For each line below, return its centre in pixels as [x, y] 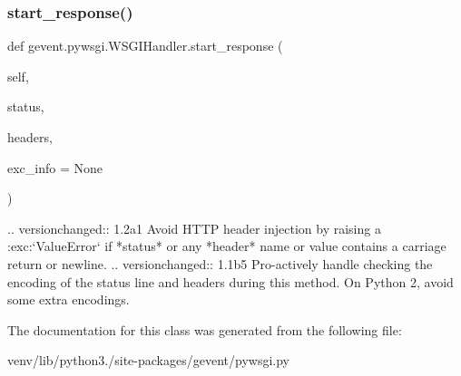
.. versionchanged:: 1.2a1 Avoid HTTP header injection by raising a [194, 228]
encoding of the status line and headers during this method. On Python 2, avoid [230, 281]
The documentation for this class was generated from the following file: [205, 329]
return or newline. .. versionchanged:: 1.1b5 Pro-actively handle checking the [220, 263]
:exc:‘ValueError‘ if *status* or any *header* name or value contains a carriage [227, 246]
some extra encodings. [69, 299]
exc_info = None [55, 167]
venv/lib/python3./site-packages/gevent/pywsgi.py [148, 360]
